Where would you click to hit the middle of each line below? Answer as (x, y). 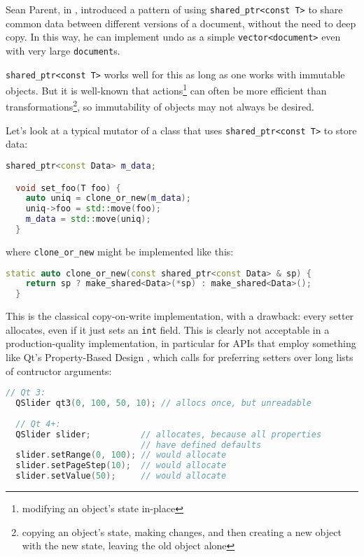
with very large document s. (63, 50)
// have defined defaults (201, 445)
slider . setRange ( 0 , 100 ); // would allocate (121, 455)
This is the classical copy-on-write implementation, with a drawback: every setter (180, 316)
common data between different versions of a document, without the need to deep (181, 23)
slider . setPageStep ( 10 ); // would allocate (121, 466)
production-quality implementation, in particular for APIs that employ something (181, 343)
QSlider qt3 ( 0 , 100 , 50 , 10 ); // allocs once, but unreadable (163, 403)
